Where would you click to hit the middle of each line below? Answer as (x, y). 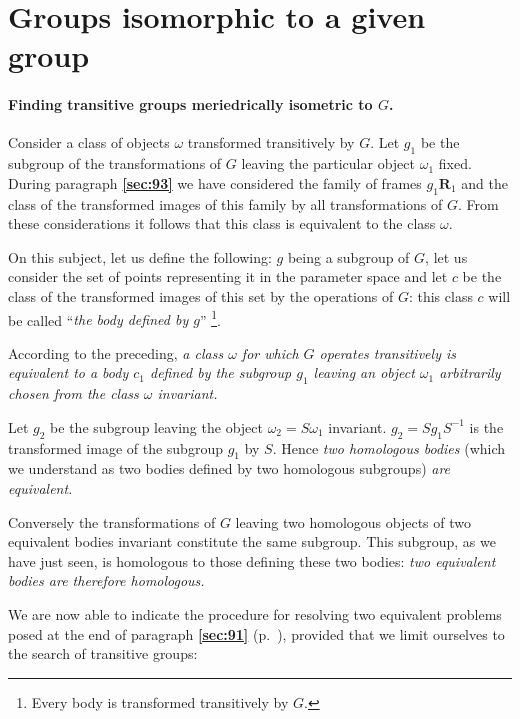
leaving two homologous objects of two (353, 521)
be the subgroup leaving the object (156, 426)
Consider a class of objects (89, 142)
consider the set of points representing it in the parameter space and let (228, 276)
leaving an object (364, 372)
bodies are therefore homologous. (106, 580)
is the (486, 426)
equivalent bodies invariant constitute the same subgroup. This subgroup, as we (252, 541)
